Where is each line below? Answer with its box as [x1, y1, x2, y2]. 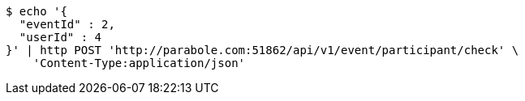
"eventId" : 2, [19, 18, 115, 31]
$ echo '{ [6, 5, 67, 18]
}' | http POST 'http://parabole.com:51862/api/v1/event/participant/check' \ [6, 44, 519, 57]
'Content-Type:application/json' [32, 57, 246, 69]
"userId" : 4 [19, 31, 102, 44]
